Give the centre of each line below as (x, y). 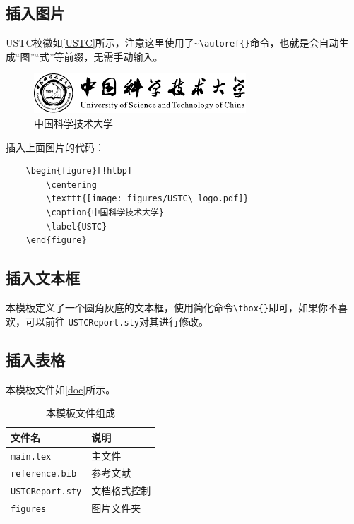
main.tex (31, 457)
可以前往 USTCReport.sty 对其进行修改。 (117, 321)
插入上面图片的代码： (55, 147)
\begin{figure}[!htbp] (79, 171)
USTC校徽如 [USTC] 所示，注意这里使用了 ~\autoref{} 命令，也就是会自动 (172, 43)
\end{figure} (56, 240)
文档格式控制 (121, 490)
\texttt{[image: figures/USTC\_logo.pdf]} (147, 199)
